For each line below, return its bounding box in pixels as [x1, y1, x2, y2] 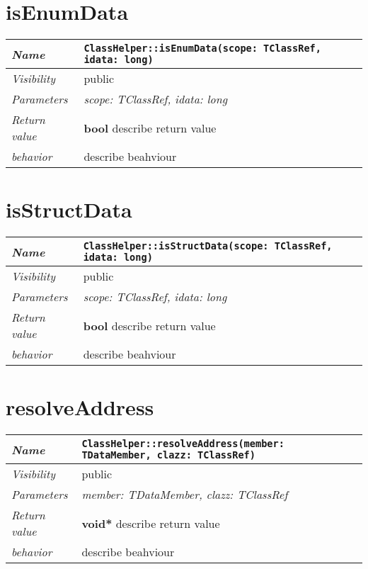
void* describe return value [81, 514, 220, 531]
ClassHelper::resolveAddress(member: [81, 438, 284, 450]
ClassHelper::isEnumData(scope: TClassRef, [84, 43, 321, 55]
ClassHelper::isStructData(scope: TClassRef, [83, 240, 333, 252]
